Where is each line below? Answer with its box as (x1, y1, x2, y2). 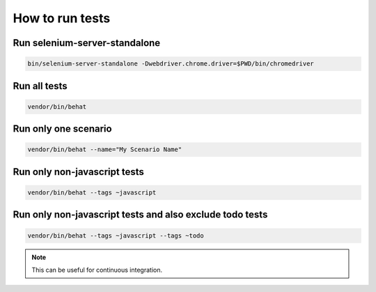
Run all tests (13, 80, 68, 92)
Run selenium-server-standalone (13, 37, 161, 49)
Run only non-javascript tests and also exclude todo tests (13, 209, 268, 221)
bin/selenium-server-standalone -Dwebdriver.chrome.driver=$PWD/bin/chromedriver (27, 60, 315, 68)
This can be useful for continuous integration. (31, 266, 163, 274)
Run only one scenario (13, 123, 112, 135)
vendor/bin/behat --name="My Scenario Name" (27, 146, 182, 153)
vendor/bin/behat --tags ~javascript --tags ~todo (27, 231, 205, 240)
